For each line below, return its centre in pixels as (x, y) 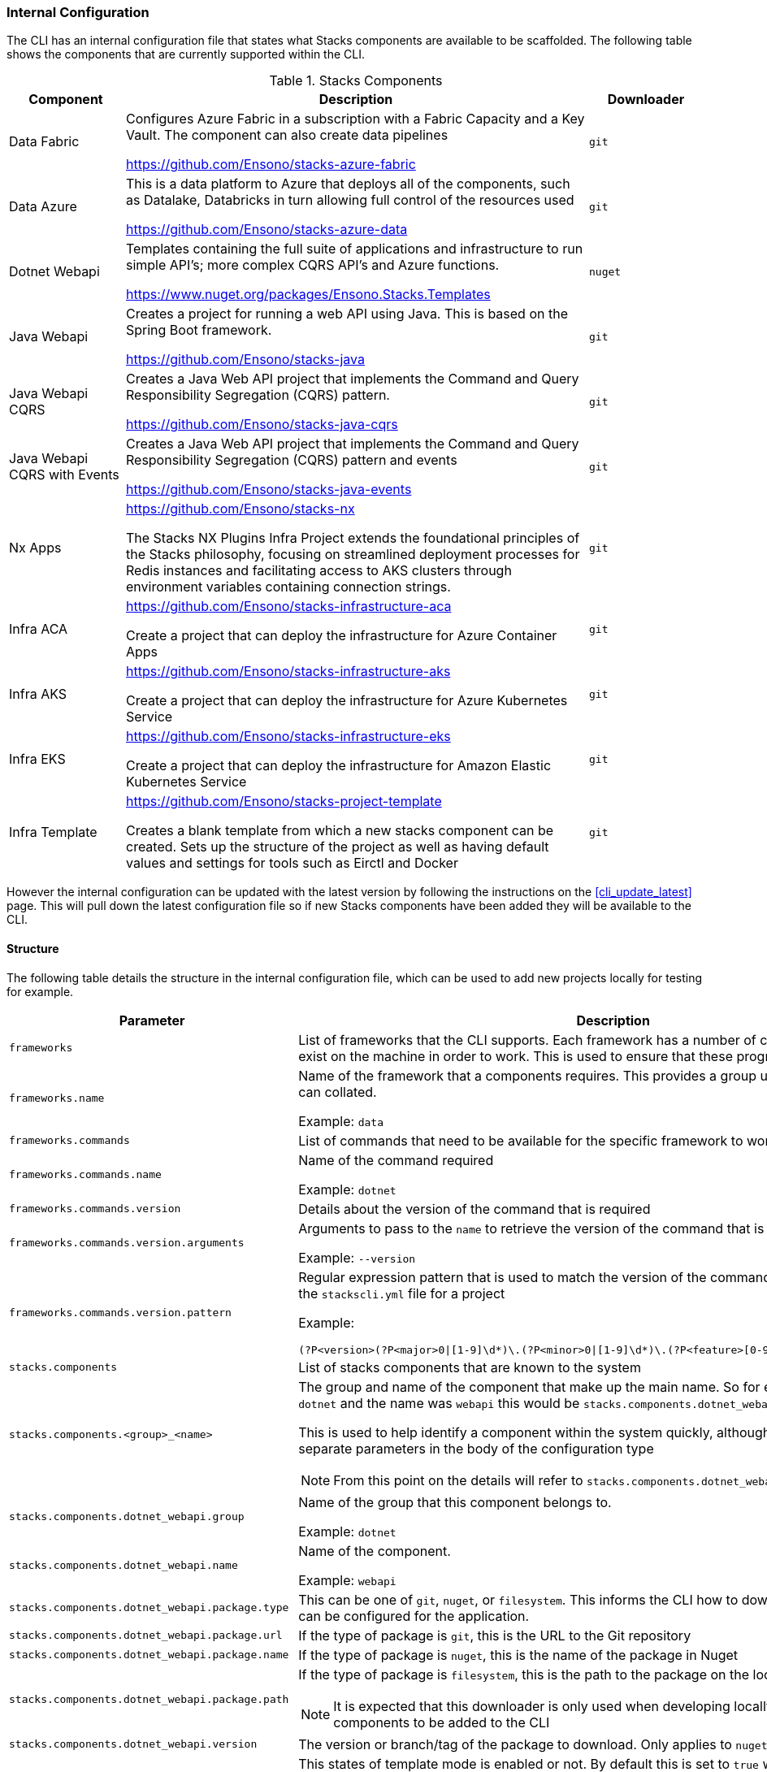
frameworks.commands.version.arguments (127, 1243)
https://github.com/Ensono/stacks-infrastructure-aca (288, 607)
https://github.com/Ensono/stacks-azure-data (266, 230)
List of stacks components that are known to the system (470, 1367)
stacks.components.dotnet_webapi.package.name (149, 1655)
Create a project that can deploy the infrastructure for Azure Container (341, 636)
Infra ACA (39, 629)
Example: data (341, 1121)
